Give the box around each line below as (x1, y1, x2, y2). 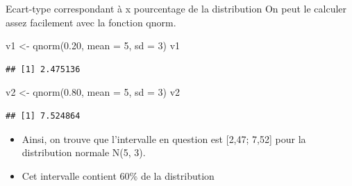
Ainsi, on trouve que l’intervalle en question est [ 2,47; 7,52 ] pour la (22, 131, 306, 146)
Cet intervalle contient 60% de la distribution (22, 168, 215, 183)
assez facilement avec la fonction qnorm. (6, 15, 176, 29)
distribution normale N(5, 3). (22, 145, 146, 160)
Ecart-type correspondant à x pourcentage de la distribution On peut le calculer (6, 1, 347, 15)
